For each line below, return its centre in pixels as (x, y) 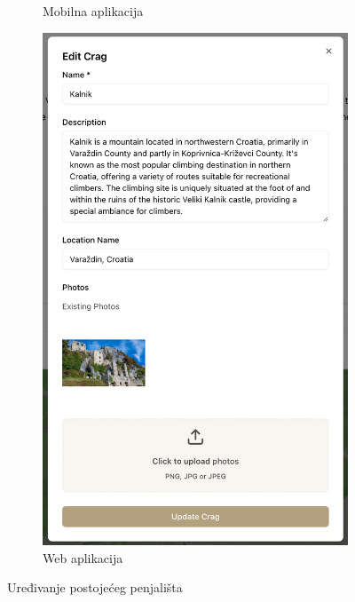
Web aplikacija (83, 557)
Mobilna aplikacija (93, 11)
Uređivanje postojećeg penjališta (95, 587)
